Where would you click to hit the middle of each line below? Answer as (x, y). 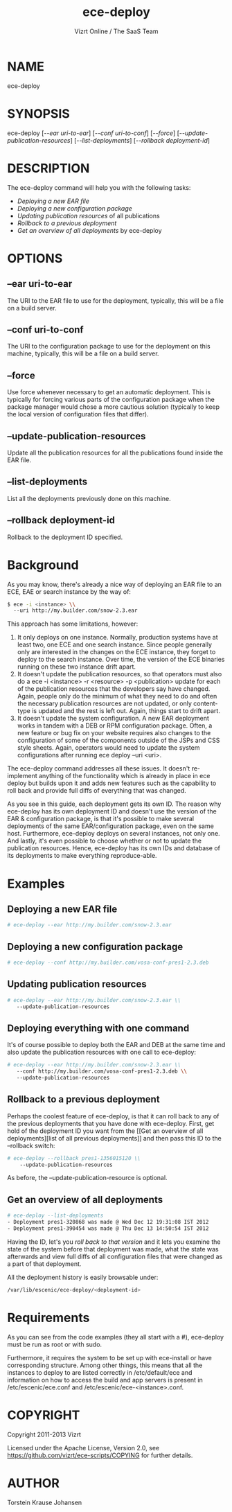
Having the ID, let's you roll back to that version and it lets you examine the (114, 1242)
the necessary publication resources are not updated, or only (105, 703)
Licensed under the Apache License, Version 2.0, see (83, 1448)
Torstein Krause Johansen (45, 1502)
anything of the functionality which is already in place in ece (124, 776)
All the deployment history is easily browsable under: (83, 1277)
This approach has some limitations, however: (73, 624)
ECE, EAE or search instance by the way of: (69, 591)
